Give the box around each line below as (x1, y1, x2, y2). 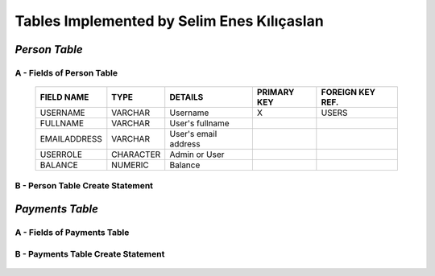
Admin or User (169, 149, 225, 160)
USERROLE (39, 149, 83, 160)
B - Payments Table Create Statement (14, 248, 165, 259)
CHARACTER (111, 149, 161, 160)
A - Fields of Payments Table (14, 227, 130, 238)
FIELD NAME (39, 92, 89, 103)
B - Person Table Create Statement (14, 179, 153, 191)
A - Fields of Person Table (14, 67, 118, 78)
